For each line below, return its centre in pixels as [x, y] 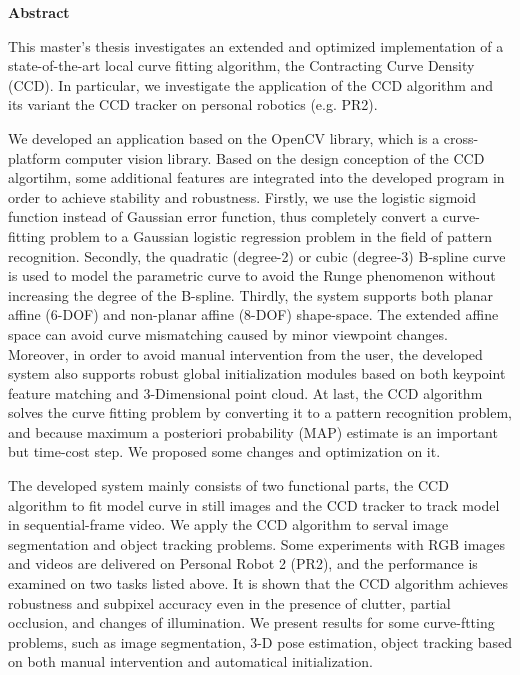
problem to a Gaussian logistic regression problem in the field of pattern [271, 235]
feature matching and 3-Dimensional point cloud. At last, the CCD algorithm [245, 392]
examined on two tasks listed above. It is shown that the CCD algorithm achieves [258, 583]
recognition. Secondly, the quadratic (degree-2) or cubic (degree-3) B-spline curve [257, 255]
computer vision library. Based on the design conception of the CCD [275, 157]
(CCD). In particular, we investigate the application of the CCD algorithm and [251, 84]
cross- [461, 137]
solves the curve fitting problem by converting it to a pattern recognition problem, [260, 412]
